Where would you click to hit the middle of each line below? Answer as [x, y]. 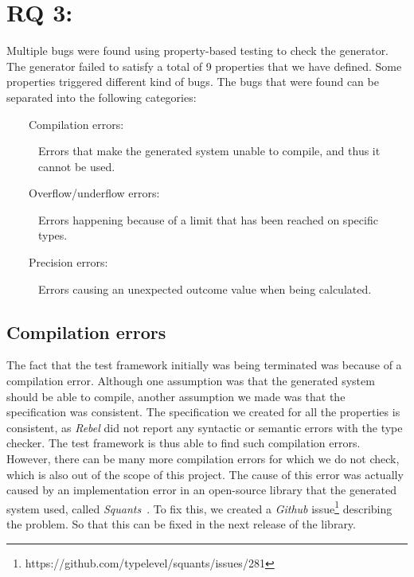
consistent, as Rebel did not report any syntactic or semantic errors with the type [205, 427]
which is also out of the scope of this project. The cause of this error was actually [205, 474]
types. [53, 235]
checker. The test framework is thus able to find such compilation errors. [184, 443]
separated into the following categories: [102, 97]
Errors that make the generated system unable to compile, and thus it [209, 151]
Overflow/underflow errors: [94, 193]
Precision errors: [68, 262]
